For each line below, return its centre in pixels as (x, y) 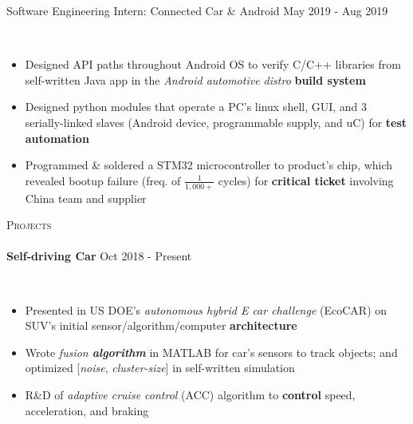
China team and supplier (86, 198)
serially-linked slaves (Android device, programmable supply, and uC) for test (216, 122)
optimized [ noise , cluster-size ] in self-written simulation (160, 368)
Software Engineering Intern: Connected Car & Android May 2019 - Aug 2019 (197, 10)
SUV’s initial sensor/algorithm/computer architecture (161, 325)
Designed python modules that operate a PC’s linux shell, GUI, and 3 (196, 107)
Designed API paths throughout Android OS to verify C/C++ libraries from (213, 64)
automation (57, 138)
